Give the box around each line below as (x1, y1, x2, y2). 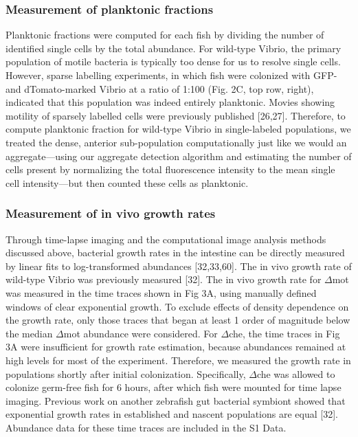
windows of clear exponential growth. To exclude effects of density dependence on (5, 299, 349, 313)
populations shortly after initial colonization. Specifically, (5, 366, 246, 381)
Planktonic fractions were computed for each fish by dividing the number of (5, 27, 324, 42)
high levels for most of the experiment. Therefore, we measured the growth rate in (5, 352, 351, 367)
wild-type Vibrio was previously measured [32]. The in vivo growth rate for (5, 272, 322, 287)
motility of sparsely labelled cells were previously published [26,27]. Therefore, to (5, 108, 346, 122)
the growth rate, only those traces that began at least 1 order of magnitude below (5, 313, 350, 327)
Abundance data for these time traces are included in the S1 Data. (5, 420, 287, 434)
